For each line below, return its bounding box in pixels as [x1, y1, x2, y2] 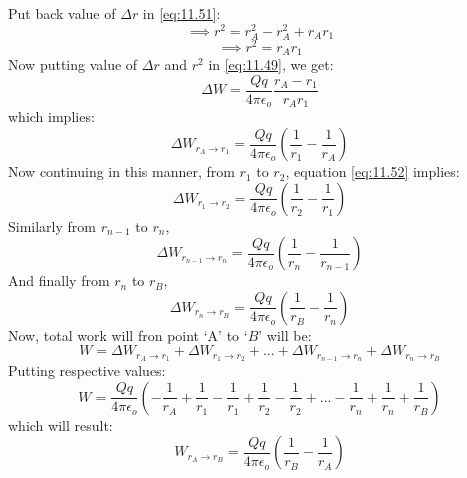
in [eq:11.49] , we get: [208, 54, 334, 75]
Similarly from [8, 215, 96, 236]
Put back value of [8, 3, 116, 23]
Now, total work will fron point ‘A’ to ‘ [8, 324, 248, 345]
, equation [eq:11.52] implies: [285, 161, 460, 182]
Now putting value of [8, 54, 138, 75]
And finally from [8, 270, 110, 291]
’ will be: [258, 324, 312, 345]
